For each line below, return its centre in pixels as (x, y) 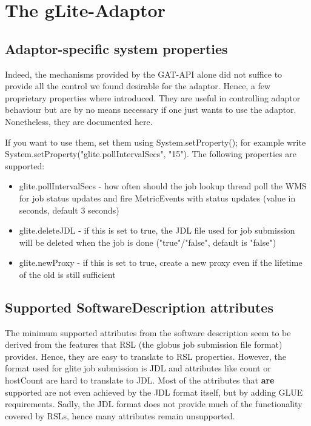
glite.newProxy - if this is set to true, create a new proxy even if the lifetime (161, 262)
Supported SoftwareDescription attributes (139, 307)
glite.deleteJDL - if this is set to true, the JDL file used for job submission (157, 230)
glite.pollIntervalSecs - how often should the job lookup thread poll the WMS (163, 186)
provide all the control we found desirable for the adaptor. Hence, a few (138, 86)
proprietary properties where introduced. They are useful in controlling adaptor (153, 97)
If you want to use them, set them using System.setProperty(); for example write (155, 142)
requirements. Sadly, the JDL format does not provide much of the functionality (154, 404)
